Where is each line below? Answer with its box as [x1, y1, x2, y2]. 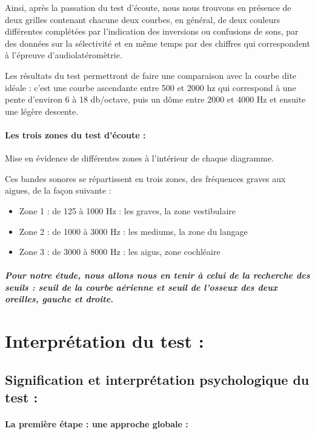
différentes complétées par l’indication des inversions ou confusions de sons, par [5, 25, 299, 38]
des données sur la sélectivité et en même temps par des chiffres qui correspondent [5, 36, 310, 49]
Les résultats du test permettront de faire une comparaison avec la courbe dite [5, 69, 297, 81]
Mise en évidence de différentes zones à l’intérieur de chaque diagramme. [5, 152, 274, 164]
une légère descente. [5, 104, 79, 117]
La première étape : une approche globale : [5, 418, 188, 430]
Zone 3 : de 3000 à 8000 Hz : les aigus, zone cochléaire [19, 245, 220, 258]
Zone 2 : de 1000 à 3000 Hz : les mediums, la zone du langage [19, 225, 248, 237]
